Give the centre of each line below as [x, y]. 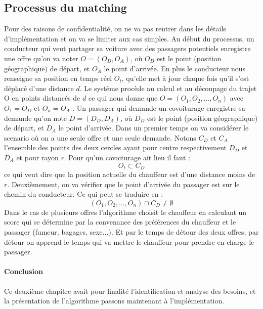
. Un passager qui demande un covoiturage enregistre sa [159, 107]
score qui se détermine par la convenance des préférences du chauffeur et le [120, 222]
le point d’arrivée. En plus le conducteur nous [175, 68]
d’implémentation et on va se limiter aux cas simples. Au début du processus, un [129, 38]
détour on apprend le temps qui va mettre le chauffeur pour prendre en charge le [129, 241]
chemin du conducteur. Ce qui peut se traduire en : [84, 194]
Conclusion [24, 271]
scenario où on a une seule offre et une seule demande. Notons [100, 137]
